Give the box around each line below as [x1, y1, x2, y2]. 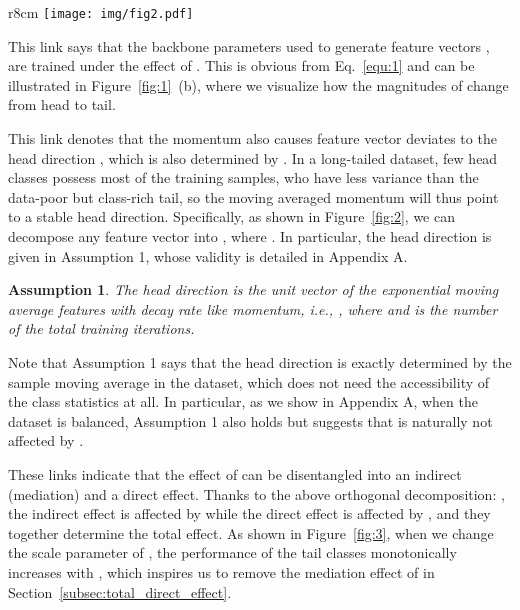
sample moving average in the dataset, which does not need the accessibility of [8, 371, 490, 392]
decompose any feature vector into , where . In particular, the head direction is [8, 226, 492, 246]
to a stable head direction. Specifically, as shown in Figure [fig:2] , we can [8, 206, 455, 227]
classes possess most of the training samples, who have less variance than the [8, 167, 479, 188]
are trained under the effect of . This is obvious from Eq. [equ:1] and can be [8, 55, 475, 76]
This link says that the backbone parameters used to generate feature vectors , [8, 35, 490, 56]
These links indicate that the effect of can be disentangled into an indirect [8, 463, 462, 484]
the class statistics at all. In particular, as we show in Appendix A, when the [8, 391, 478, 412]
